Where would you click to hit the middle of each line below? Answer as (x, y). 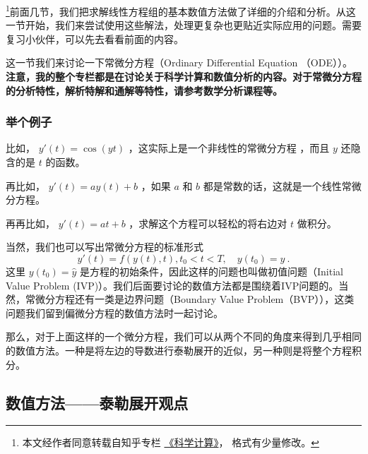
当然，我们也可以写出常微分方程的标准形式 (105, 247)
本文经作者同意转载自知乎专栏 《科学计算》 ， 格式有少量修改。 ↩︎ (171, 442)
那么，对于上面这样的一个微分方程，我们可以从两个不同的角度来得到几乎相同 (184, 336)
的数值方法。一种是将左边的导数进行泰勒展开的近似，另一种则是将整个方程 (179, 350)
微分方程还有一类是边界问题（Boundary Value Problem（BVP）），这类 (195, 299)
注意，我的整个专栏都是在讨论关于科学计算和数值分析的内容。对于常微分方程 (184, 77)
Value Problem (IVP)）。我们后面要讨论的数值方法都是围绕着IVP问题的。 (172, 285)
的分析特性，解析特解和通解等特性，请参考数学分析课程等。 (144, 90)
